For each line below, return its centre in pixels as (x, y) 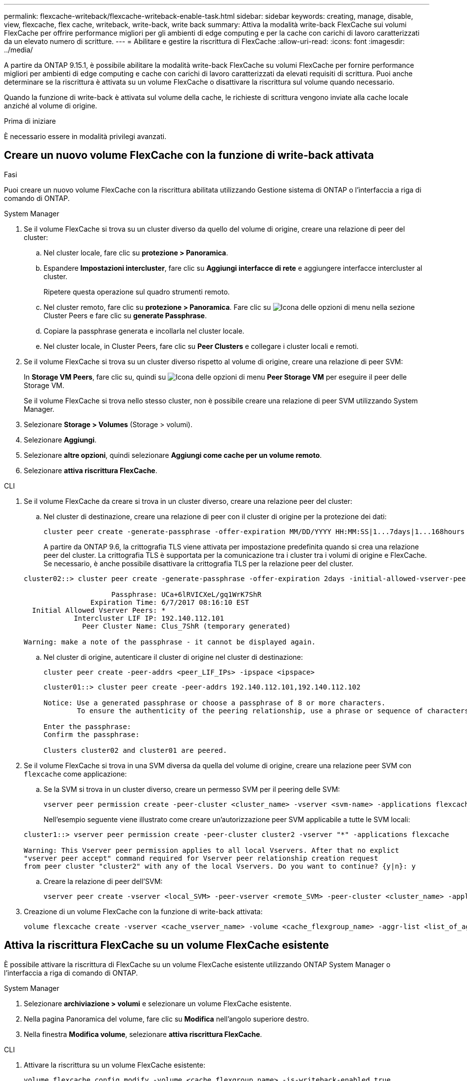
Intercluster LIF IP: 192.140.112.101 (149, 618)
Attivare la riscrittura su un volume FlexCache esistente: (115, 1065)
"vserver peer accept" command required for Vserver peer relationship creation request (201, 858)
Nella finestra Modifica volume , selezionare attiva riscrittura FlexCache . (143, 1034)
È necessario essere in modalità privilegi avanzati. (85, 136)
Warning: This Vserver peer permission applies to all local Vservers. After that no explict (211, 850)
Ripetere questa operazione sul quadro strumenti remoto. (137, 292)
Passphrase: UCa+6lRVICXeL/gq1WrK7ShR (187, 594)
